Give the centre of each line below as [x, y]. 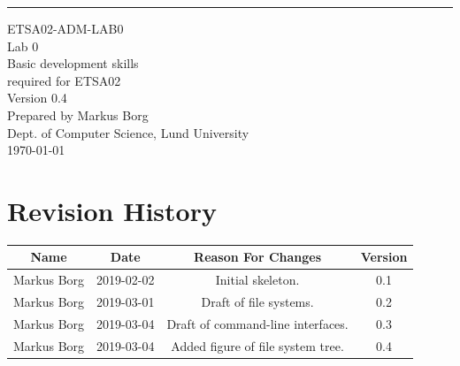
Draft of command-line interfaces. [257, 323]
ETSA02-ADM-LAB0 [65, 28]
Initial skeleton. [257, 280]
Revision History [112, 210]
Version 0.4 [37, 98]
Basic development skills [73, 63]
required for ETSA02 [64, 80]
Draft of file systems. [257, 302]
